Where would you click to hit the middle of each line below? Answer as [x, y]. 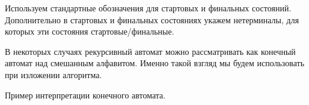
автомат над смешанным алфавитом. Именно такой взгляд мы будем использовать [155, 63]
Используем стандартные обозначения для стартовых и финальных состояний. [148, 8]
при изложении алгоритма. [54, 74]
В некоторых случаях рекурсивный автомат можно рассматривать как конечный [150, 51]
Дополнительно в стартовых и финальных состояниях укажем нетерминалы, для [152, 19]
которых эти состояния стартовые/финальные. [90, 31]
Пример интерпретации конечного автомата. [85, 95]
